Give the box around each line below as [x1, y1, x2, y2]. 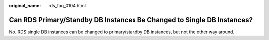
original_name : [9, 3, 41, 8]
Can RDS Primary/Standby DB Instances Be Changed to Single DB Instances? [9, 15, 253, 24]
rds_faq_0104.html [48, 3, 86, 8]
